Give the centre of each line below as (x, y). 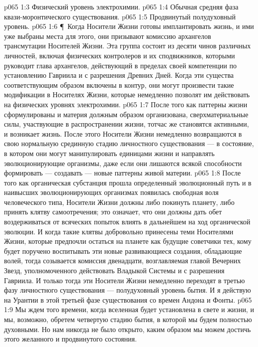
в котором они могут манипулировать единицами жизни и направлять (109, 153)
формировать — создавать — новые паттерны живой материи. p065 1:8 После (123, 173)
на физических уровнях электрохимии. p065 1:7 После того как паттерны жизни (126, 104)
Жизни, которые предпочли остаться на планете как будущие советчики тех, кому (128, 241)
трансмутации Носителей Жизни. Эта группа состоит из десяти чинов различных (128, 46)
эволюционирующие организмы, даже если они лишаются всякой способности (123, 163)
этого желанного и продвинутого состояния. (71, 339)
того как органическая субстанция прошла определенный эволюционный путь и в (128, 182)
